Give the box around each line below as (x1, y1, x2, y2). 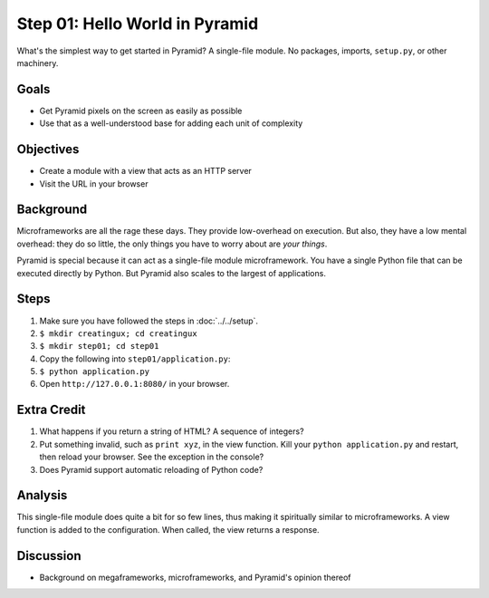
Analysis (16, 487, 68, 503)
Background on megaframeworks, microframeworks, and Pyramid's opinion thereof (39, 572, 352, 583)
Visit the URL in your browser (39, 178, 149, 189)
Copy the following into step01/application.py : (39, 353, 231, 364)
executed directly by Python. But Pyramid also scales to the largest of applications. (16, 267, 326, 278)
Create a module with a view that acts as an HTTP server (39, 166, 253, 177)
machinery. (16, 57, 59, 68)
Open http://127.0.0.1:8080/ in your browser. (39, 379, 230, 390)
